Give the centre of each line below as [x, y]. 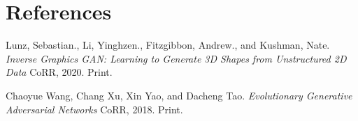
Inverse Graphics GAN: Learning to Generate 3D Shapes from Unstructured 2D [176, 58]
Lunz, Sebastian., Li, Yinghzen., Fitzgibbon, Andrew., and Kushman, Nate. [168, 45]
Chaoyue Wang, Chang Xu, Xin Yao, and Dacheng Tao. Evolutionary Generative [179, 95]
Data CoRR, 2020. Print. [59, 72]
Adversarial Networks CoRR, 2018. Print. [94, 109]
